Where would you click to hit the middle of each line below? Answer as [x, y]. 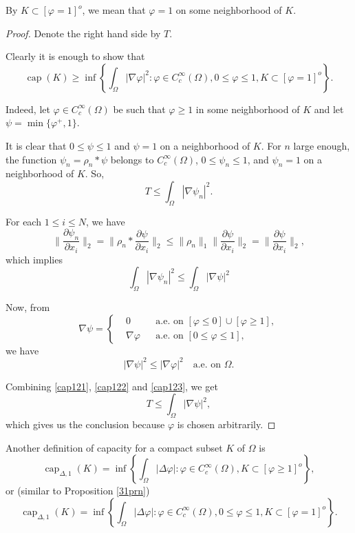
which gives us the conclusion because [85, 424]
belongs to [132, 159]
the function [31, 159]
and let [329, 109]
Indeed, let [28, 109]
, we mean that [114, 10]
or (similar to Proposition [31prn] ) [78, 491]
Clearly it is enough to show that [75, 56]
